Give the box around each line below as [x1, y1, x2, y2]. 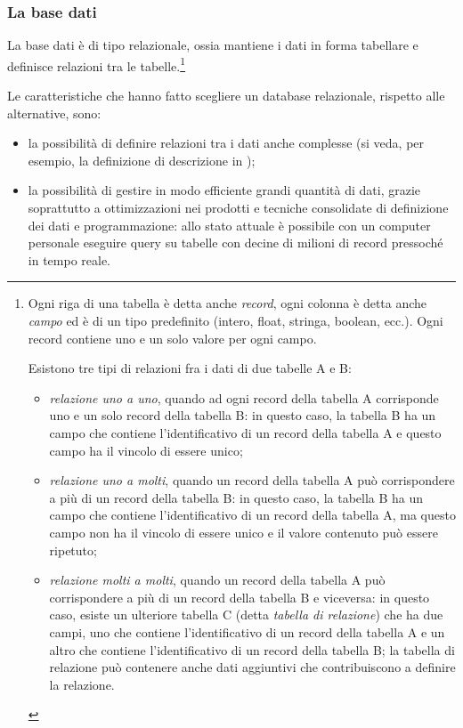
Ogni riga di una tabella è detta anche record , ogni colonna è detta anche [28, 294, 427, 312]
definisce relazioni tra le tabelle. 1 [7, 53, 186, 75]
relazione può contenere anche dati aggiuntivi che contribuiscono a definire [49, 658, 456, 676]
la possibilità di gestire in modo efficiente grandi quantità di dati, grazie [28, 181, 420, 199]
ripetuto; [49, 540, 97, 559]
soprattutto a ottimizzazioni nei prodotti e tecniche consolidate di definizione [28, 198, 449, 217]
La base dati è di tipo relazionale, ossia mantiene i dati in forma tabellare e [7, 36, 418, 54]
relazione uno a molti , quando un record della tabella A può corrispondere [49, 471, 455, 489]
